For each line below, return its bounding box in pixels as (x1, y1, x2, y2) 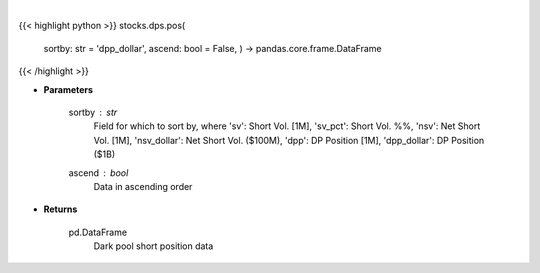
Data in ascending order (93, 180, 193, 192)
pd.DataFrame (68, 226, 128, 238)
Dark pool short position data (93, 240, 214, 252)
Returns (43, 203, 78, 215)
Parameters (43, 83, 94, 95)
